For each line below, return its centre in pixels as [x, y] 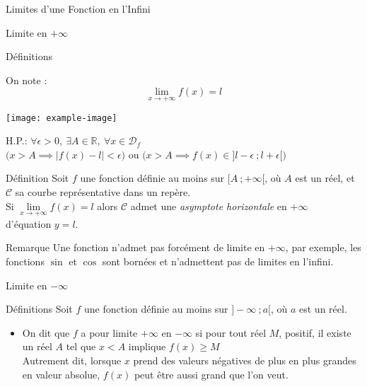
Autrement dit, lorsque [72, 360]
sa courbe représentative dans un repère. [103, 192]
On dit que [46, 332]
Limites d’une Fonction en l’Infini [78, 8]
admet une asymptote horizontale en [209, 206]
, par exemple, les [323, 247]
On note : [27, 80]
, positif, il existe [315, 332]
